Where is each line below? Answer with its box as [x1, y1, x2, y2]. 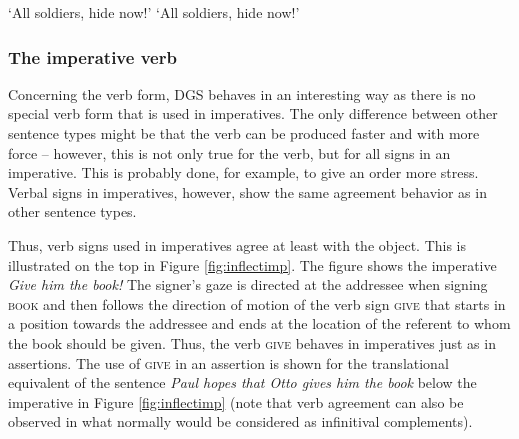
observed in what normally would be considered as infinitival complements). [8, 411, 473, 432]
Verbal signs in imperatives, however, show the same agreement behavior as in [8, 181, 487, 202]
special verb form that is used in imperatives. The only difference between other [8, 103, 498, 124]
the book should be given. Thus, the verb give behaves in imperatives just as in [8, 332, 496, 353]
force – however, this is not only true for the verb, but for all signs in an [8, 142, 451, 163]
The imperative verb [8, 44, 177, 69]
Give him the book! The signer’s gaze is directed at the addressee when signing [8, 274, 488, 295]
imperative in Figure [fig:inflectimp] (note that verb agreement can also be [8, 391, 464, 412]
